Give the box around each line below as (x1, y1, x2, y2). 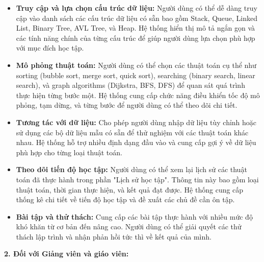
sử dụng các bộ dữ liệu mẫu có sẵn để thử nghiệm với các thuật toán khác (16, 127, 249, 137)
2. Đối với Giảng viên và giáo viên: (4, 248, 129, 259)
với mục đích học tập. (16, 42, 84, 53)
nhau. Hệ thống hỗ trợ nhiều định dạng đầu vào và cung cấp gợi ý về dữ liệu (16, 137, 256, 148)
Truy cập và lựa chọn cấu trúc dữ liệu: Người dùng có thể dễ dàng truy (16, 3, 257, 13)
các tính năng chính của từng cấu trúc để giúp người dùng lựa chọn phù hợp (16, 32, 255, 43)
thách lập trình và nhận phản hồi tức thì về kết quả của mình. (16, 231, 212, 242)
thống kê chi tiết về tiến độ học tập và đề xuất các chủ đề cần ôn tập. (16, 194, 235, 205)
